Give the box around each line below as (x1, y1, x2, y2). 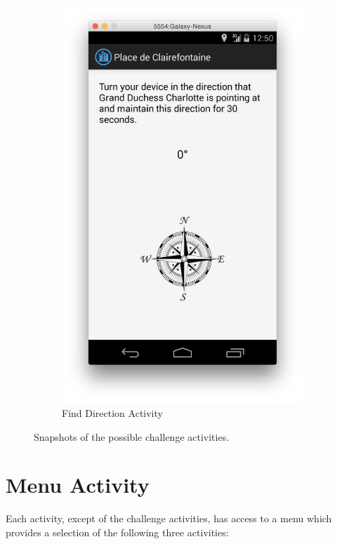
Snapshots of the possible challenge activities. (34, 429, 230, 444)
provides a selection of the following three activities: (6, 524, 229, 539)
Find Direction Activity (62, 405, 163, 420)
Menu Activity (6, 470, 150, 499)
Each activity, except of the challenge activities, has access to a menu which (6, 511, 332, 526)
